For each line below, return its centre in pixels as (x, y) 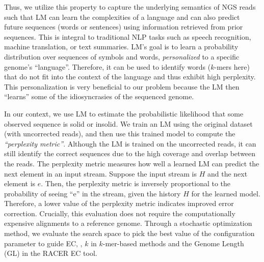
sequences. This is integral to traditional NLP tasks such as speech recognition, (128, 36)
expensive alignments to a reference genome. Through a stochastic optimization (128, 223)
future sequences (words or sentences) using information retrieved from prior (124, 27)
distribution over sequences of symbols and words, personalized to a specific (122, 56)
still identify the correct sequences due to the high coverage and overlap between (130, 153)
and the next (227, 173)
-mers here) (232, 66)
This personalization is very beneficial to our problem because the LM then (122, 86)
